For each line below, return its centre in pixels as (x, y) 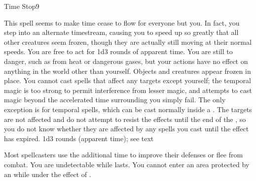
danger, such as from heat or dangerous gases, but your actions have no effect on (126, 61)
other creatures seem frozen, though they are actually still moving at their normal (128, 42)
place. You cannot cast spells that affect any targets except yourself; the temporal (128, 80)
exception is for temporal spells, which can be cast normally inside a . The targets (128, 109)
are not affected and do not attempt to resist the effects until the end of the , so (125, 119)
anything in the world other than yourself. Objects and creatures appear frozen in (128, 71)
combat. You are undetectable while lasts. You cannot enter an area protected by (127, 164)
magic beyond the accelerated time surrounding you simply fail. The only (115, 100)
